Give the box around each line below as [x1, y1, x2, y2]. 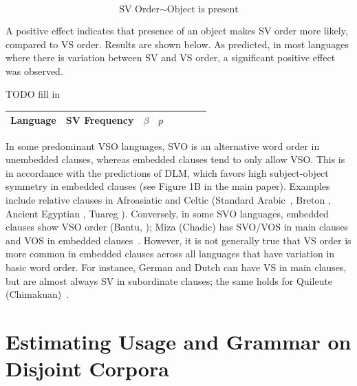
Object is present [166, 5, 239, 14]
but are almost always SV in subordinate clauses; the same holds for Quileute [6, 273, 333, 288]
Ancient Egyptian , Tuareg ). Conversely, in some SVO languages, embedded [6, 206, 329, 220]
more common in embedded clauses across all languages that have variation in [6, 246, 335, 261]
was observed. [6, 63, 63, 78]
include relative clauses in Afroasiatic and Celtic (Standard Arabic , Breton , [6, 192, 331, 206]
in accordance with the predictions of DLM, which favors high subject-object [6, 165, 329, 180]
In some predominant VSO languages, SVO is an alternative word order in [6, 138, 320, 153]
